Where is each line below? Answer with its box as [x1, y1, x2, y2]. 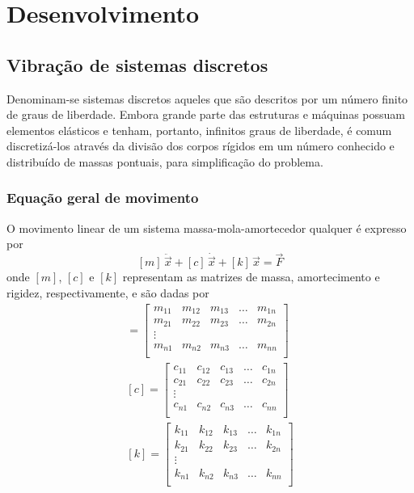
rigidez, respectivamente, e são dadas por [6, 284, 209, 301]
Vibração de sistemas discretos [6, 52, 268, 77]
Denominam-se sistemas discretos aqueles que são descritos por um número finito [6, 90, 408, 107]
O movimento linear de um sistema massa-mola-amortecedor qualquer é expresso [6, 219, 407, 236]
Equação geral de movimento [6, 188, 199, 208]
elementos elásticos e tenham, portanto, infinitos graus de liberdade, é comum [6, 121, 392, 138]
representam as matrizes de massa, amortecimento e [122, 268, 380, 285]
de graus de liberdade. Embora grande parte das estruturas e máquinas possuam [6, 106, 405, 123]
